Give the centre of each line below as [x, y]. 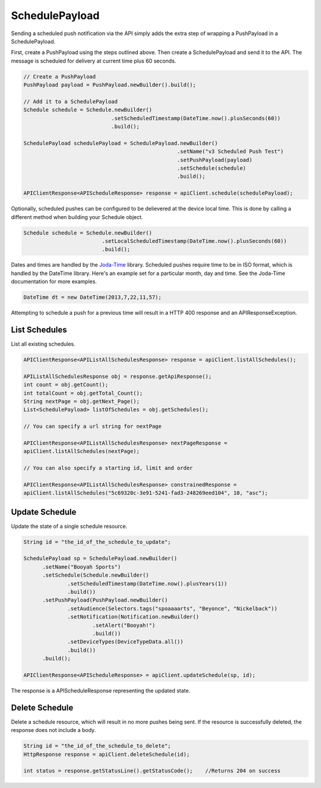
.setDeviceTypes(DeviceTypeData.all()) [125, 642]
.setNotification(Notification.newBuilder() [133, 617]
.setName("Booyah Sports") [82, 567]
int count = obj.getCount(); [66, 385]
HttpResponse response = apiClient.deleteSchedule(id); [107, 754]
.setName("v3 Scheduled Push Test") [230, 151]
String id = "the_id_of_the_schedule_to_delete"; [97, 746]
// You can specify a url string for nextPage [92, 426]
